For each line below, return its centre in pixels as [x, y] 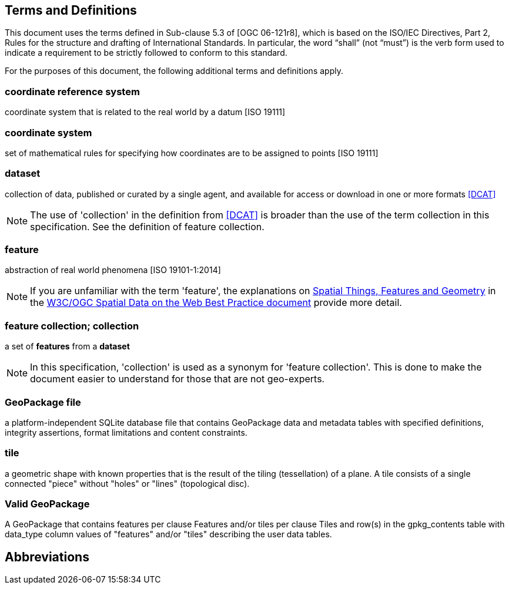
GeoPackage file [43, 402]
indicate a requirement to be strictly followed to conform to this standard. [146, 53]
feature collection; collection [72, 326]
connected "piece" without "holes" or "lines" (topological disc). [127, 483]
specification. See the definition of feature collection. [147, 226]
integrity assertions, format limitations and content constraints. [126, 432]
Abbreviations [47, 557]
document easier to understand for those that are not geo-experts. [178, 379]
